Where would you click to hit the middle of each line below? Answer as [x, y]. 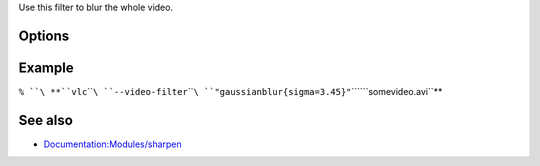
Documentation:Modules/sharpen [112, 144]
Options [44, 35]
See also [46, 120]
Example [46, 67]
